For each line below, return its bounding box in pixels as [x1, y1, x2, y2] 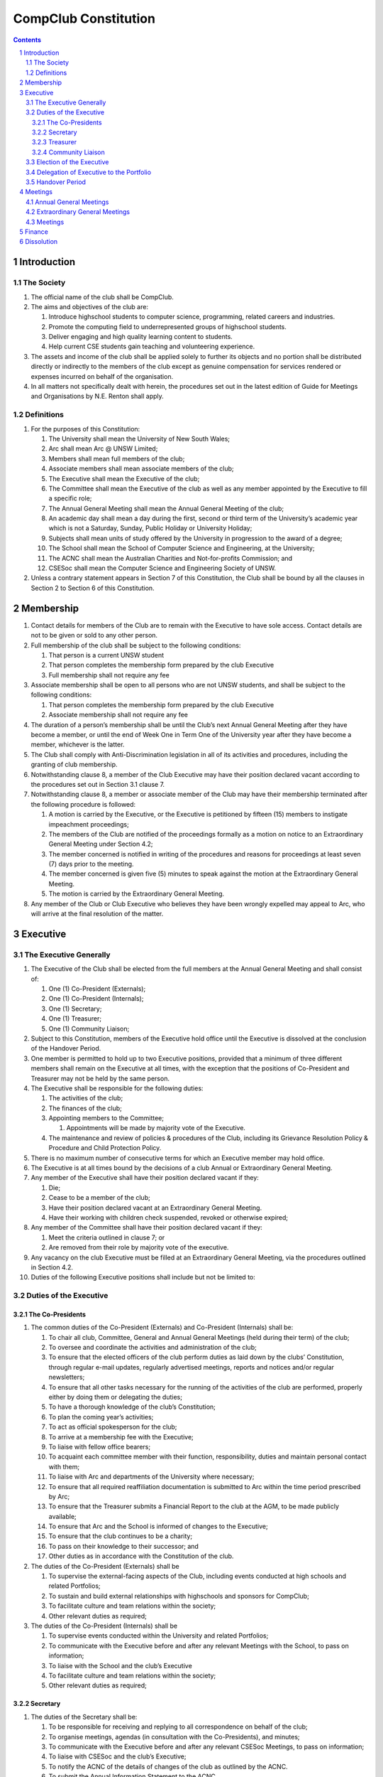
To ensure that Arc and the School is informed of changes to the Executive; [48, 1522, 269, 1531]
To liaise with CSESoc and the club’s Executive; [48, 1752, 187, 1761]
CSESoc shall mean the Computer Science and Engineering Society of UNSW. [48, 564, 277, 572]
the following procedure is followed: [30, 800, 136, 808]
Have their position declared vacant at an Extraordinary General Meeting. [48, 1203, 262, 1212]
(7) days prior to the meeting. [48, 860, 134, 869]
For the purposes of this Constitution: [30, 424, 140, 433]
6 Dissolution [19, 237, 58, 246]
